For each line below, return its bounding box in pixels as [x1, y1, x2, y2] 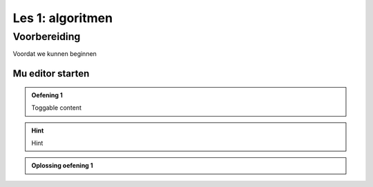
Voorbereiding [12, 30, 81, 43]
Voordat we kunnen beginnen [12, 50, 97, 58]
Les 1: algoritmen [12, 10, 113, 26]
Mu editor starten [12, 68, 90, 79]
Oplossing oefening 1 [31, 161, 93, 170]
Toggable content [31, 104, 82, 112]
